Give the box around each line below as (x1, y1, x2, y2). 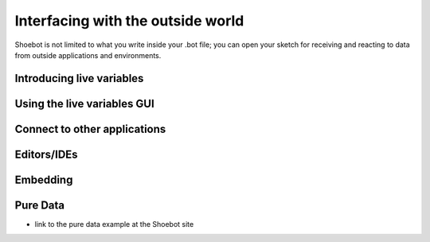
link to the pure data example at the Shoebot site (34, 219, 194, 228)
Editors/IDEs (14, 147, 79, 161)
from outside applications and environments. (14, 50, 162, 60)
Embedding (14, 173, 73, 186)
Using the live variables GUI (14, 96, 154, 111)
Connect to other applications (14, 122, 166, 135)
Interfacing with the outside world (14, 12, 244, 29)
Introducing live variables (14, 72, 144, 85)
